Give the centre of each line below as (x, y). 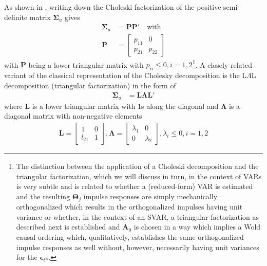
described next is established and (68, 227)
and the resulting (43, 196)
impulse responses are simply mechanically (150, 196)
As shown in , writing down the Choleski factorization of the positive (113, 7)
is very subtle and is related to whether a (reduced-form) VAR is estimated (135, 186)
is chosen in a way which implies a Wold (197, 227)
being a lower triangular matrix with (86, 64)
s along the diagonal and (180, 106)
